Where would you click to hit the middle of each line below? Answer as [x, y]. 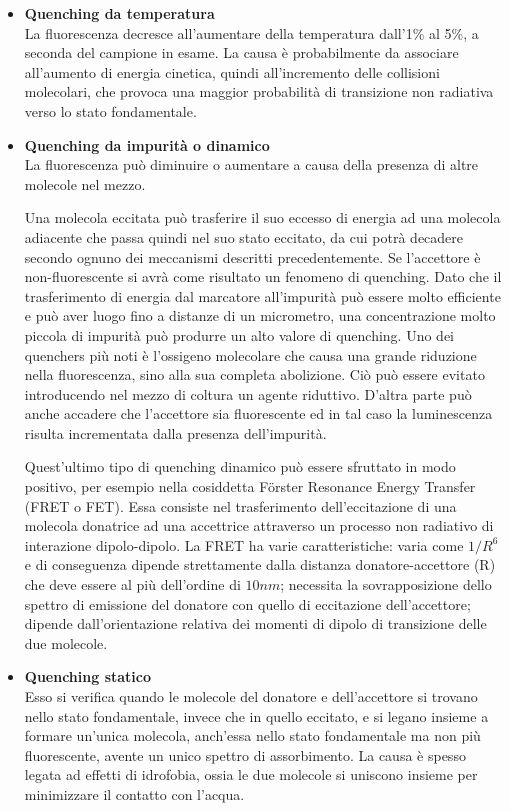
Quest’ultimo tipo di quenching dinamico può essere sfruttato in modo [240, 466]
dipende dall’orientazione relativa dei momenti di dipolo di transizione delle [255, 623]
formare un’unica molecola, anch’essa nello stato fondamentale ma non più [252, 735]
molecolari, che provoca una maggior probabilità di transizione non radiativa [259, 91]
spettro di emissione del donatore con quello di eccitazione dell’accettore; [247, 603]
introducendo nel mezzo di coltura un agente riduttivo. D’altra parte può [248, 393]
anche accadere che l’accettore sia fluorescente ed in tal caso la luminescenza [258, 413]
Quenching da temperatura [119, 13]
